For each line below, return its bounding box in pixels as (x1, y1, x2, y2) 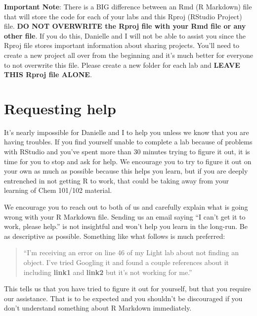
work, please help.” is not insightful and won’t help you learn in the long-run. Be (4, 221, 248, 231)
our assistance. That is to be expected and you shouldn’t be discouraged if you (4, 293, 243, 303)
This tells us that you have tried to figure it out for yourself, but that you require (4, 283, 251, 294)
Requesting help (4, 98, 116, 118)
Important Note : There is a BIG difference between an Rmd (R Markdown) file (4, 1, 252, 11)
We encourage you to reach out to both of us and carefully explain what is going (4, 202, 248, 212)
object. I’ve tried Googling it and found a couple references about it (23, 257, 229, 267)
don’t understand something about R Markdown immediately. (4, 303, 192, 313)
